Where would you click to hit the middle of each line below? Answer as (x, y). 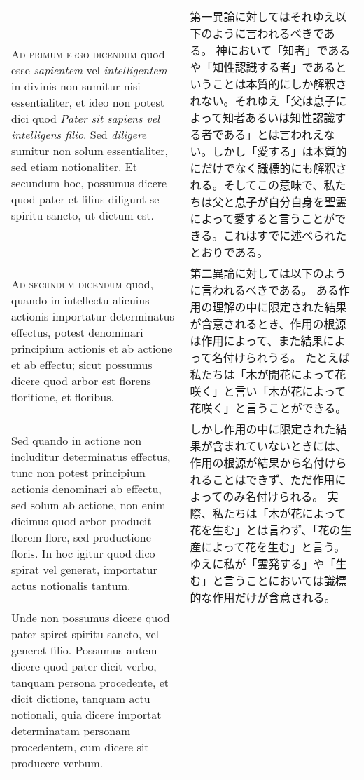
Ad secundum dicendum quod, (83, 284)
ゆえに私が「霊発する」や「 (263, 564)
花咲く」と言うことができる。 (268, 408)
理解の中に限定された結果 (280, 307)
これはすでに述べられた (285, 235)
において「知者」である (289, 50)
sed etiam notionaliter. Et (74, 166)
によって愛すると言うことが (262, 218)
